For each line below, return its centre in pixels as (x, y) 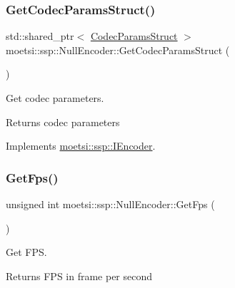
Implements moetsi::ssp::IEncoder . (81, 146)
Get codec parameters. (55, 98)
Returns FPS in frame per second (79, 276)
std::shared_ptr (40, 36)
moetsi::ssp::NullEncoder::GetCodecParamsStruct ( (118, 50)
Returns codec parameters (63, 122)
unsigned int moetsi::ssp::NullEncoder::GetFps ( (110, 204)
